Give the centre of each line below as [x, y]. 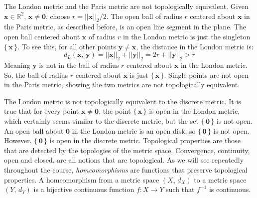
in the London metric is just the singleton [187, 36]
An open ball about [34, 130]
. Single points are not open [206, 75]
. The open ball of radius [144, 16]
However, [18, 140]
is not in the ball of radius [79, 65]
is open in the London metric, [194, 111]
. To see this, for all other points [67, 46]
